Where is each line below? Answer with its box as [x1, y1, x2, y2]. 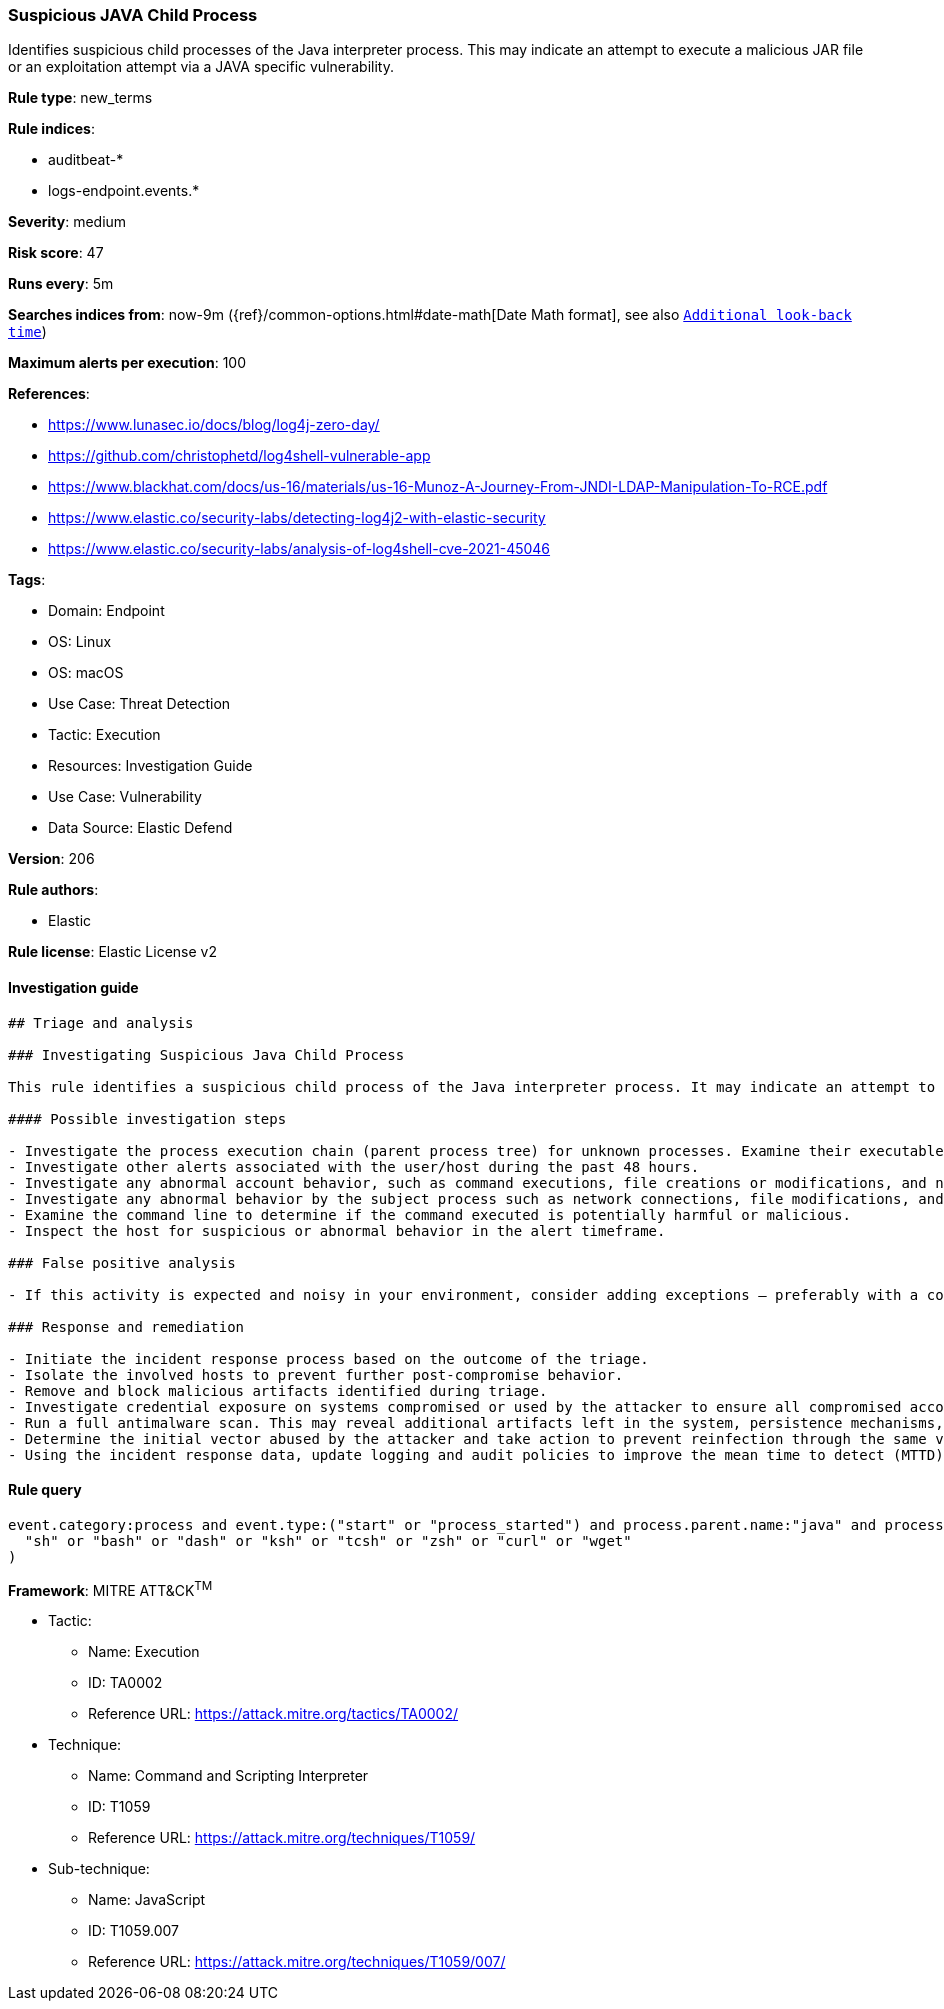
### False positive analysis [8, 1254, 236, 1271]
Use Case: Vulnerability [48, 788, 202, 806]
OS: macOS [48, 664, 124, 682]
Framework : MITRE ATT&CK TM [8, 1578, 213, 1599]
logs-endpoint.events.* [48, 182, 200, 200]
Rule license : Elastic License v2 [8, 943, 217, 961]
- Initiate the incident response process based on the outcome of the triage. [8, 1350, 649, 1367]
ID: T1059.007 [88, 1922, 180, 1940]
